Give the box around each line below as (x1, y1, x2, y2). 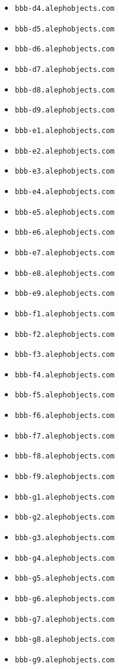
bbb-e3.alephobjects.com (14, 167, 115, 176)
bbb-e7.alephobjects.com (14, 248, 115, 257)
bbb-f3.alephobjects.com (14, 350, 115, 359)
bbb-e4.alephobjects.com (14, 187, 115, 196)
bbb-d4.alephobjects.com (14, 4, 115, 13)
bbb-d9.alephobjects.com (14, 106, 115, 115)
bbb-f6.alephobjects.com (14, 411, 115, 420)
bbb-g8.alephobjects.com (14, 635, 115, 644)
